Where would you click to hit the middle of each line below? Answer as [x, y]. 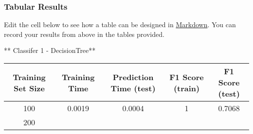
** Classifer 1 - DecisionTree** [50, 50]
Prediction [133, 77]
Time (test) [133, 88]
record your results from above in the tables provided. [84, 34]
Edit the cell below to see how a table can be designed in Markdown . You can [120, 25]
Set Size [29, 88]
